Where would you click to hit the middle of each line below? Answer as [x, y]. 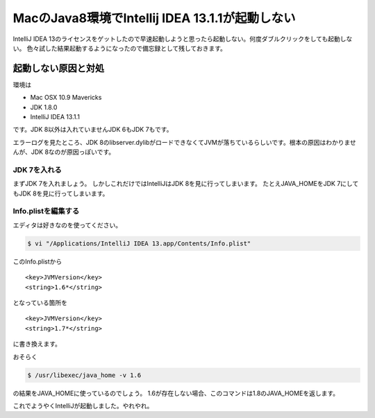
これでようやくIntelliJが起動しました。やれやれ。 [83, 406]
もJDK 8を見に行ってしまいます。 [61, 193]
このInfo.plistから [37, 261]
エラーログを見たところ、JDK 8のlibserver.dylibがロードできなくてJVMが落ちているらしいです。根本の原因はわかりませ [185, 142]
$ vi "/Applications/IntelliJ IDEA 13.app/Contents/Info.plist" [139, 243]
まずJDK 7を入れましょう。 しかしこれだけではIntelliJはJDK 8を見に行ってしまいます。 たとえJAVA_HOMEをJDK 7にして [186, 184]
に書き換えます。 [37, 344]
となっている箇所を [40, 303]
